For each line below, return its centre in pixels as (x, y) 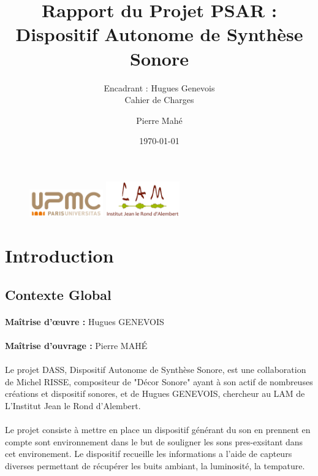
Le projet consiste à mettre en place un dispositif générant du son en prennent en (158, 430)
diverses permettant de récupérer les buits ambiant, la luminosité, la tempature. (155, 465)
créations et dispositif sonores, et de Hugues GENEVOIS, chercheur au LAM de (155, 393)
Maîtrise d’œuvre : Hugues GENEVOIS (85, 321)
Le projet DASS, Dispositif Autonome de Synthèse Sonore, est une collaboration (156, 370)
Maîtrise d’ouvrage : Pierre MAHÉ (76, 345)
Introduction (59, 255)
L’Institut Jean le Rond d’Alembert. (73, 405)
